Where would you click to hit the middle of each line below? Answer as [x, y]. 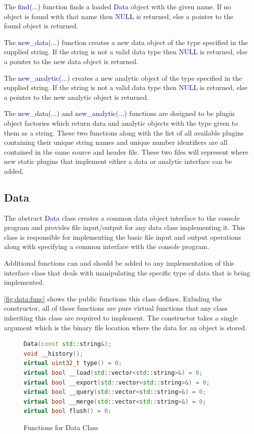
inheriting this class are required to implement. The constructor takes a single [121, 318]
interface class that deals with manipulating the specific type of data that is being [127, 272]
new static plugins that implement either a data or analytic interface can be [118, 161]
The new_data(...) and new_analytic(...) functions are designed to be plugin [119, 113]
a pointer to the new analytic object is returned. [76, 97]
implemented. [24, 282]
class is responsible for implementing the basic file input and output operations [123, 237]
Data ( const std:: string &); [68, 344]
